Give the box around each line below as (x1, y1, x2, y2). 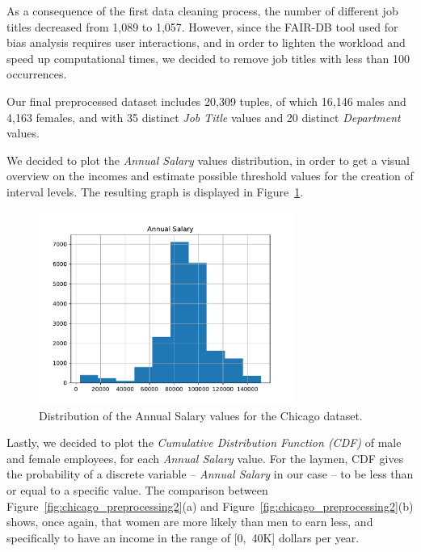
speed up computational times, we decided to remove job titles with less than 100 (6, 49, 410, 66)
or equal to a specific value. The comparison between (6, 482, 268, 498)
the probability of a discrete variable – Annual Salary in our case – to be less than (6, 466, 414, 482)
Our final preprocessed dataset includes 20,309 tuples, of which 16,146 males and (6, 92, 406, 109)
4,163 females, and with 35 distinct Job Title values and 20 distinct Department (6, 108, 401, 125)
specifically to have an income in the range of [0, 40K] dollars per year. (6, 529, 360, 546)
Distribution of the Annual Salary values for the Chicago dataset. (39, 407, 363, 423)
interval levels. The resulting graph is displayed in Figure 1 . (6, 183, 304, 200)
